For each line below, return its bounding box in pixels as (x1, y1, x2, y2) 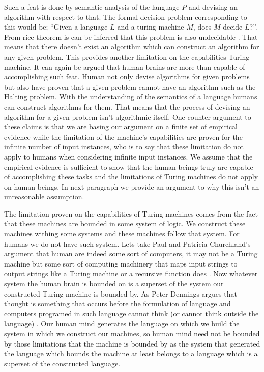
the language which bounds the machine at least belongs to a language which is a (4, 348, 258, 359)
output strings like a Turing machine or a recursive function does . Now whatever (4, 268, 258, 279)
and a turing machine (117, 21, 184, 32)
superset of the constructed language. (4, 358, 121, 368)
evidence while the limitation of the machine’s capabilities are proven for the (4, 131, 243, 142)
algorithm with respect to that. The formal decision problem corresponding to (4, 11, 247, 22)
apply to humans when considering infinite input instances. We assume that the (4, 151, 253, 162)
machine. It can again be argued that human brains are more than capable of (4, 61, 245, 72)
